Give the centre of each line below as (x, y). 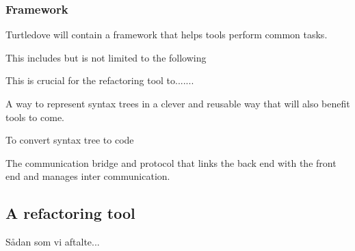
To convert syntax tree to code (70, 140)
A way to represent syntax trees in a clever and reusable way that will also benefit (178, 103)
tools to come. (35, 117)
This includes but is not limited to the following (106, 57)
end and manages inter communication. (88, 176)
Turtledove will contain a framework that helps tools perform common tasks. (167, 35)
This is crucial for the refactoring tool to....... (100, 80)
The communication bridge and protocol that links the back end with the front (171, 162)
